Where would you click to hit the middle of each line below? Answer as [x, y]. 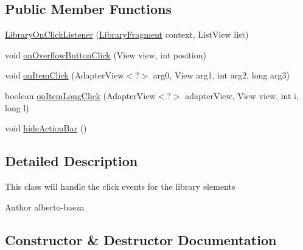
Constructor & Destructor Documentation [141, 239]
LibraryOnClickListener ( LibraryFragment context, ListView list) [127, 34]
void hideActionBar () [46, 128]
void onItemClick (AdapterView [64, 75]
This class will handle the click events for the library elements [120, 186]
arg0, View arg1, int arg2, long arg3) [221, 75]
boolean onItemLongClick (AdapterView [80, 95]
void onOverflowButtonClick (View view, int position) [106, 54]
